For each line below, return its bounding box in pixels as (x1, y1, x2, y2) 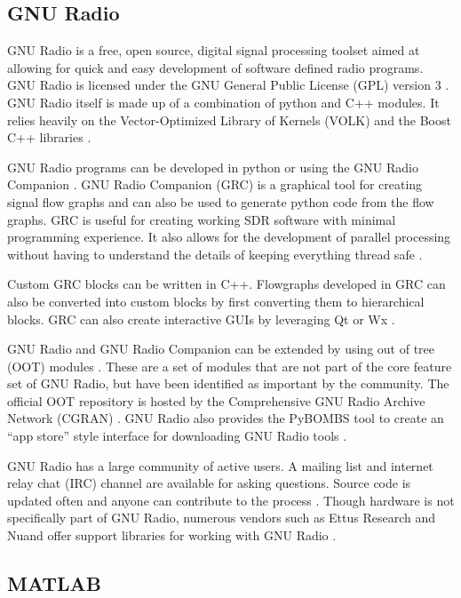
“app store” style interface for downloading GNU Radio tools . (7, 427, 347, 445)
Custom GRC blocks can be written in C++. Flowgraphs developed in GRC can (7, 275, 446, 293)
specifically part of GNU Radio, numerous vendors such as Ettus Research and (7, 508, 436, 527)
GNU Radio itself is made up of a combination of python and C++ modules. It (7, 92, 440, 111)
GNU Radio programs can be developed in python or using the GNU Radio (7, 157, 418, 176)
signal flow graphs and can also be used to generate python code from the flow (7, 192, 434, 211)
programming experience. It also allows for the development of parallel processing (7, 227, 451, 246)
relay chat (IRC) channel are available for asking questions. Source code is (7, 474, 411, 492)
